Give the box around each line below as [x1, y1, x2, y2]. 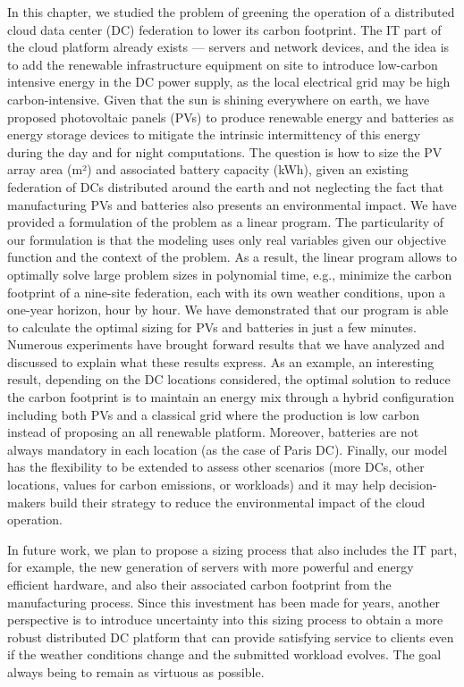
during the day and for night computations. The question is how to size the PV [7, 142, 443, 161]
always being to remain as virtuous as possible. [7, 662, 265, 681]
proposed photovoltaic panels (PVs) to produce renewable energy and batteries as [7, 107, 454, 126]
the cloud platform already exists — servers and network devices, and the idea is [7, 38, 450, 56]
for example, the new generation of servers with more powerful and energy [7, 557, 414, 576]
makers [7, 492, 46, 511]
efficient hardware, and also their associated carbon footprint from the [7, 575, 392, 593]
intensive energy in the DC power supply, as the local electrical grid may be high [7, 72, 451, 91]
